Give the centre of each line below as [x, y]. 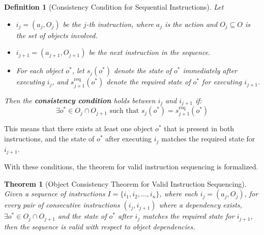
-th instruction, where [120, 24]
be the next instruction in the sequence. [150, 52]
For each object [40, 70]
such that [124, 111]
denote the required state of [149, 82]
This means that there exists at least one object [79, 128]
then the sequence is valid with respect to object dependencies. [100, 226]
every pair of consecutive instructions [62, 205]
